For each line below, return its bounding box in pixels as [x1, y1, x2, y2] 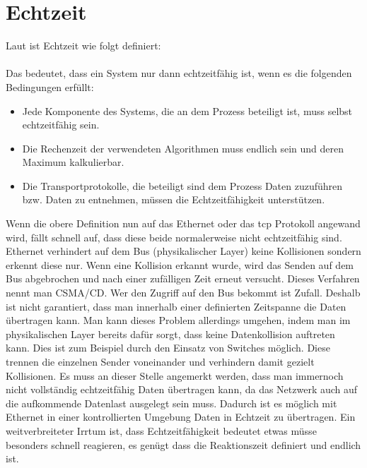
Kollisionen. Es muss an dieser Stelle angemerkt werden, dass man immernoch [6, 368, 344, 383]
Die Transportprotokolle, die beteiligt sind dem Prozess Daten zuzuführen [22, 178, 343, 193]
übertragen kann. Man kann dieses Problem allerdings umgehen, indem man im [6, 313, 351, 328]
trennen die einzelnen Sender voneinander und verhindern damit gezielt [6, 354, 315, 368]
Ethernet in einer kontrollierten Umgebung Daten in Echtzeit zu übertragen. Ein [6, 409, 356, 424]
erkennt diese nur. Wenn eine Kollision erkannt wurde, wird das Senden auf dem [6, 257, 354, 272]
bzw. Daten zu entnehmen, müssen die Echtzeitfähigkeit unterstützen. [22, 192, 325, 207]
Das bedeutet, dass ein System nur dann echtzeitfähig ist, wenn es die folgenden [6, 66, 352, 80]
